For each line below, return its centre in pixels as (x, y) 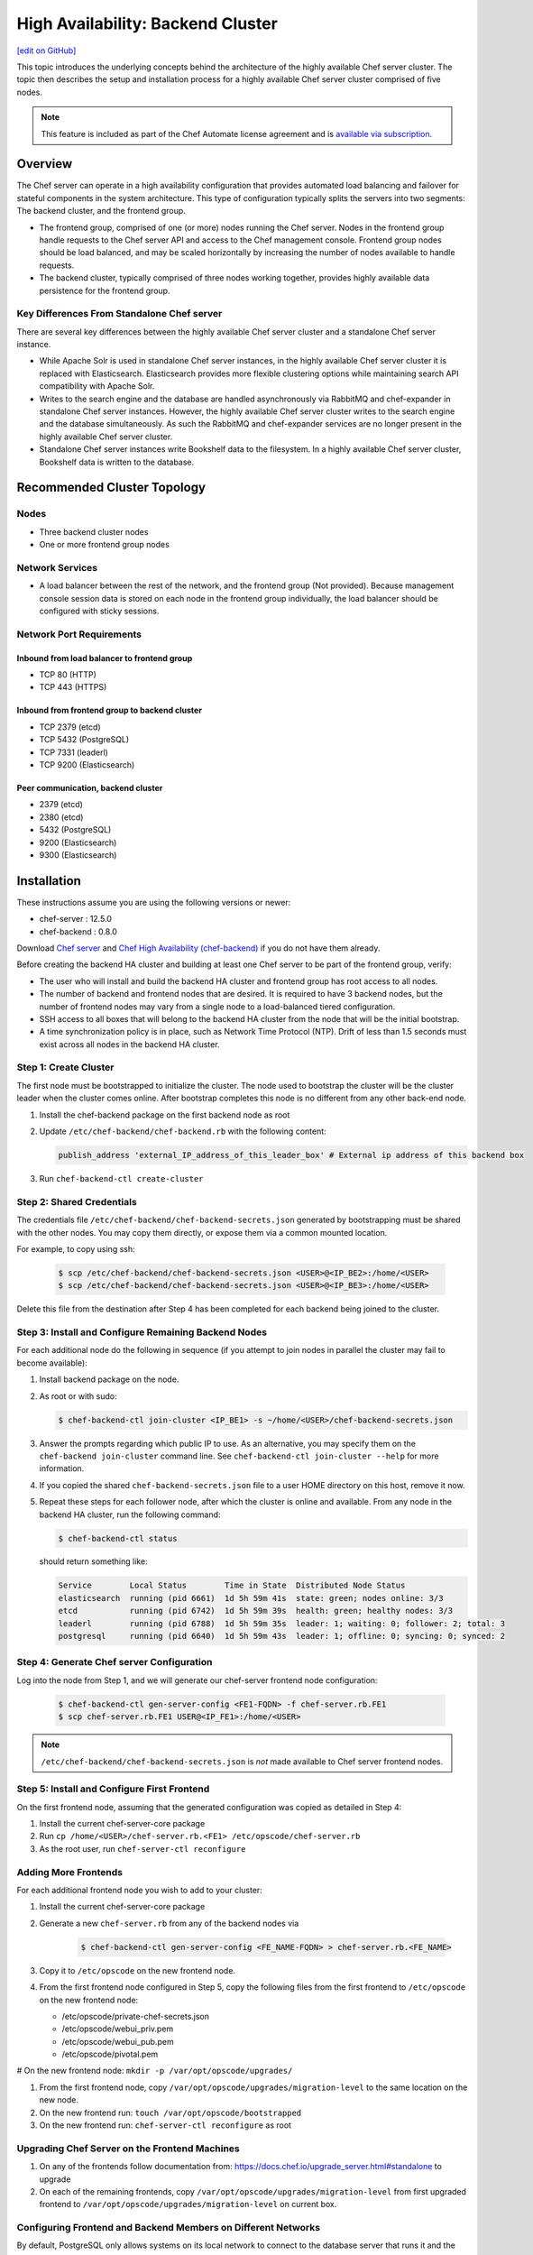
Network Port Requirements (79, 634)
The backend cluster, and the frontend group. (101, 211)
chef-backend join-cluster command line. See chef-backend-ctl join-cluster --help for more (239, 1456)
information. (62, 1468)
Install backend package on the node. (109, 1379)
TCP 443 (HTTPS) (73, 687)
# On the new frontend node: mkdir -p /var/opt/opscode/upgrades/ (155, 2071)
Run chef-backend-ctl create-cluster (121, 1178)
